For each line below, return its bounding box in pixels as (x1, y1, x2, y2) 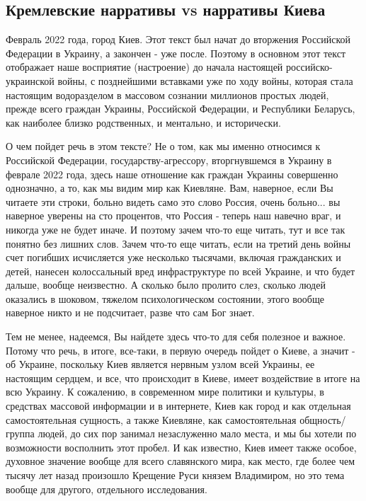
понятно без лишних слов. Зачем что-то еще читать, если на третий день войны (6, 236, 351, 250)
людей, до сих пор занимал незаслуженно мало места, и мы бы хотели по (38, 426, 357, 441)
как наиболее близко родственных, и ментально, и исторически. (6, 115, 281, 129)
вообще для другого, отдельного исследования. (6, 481, 207, 496)
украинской (6, 73, 55, 88)
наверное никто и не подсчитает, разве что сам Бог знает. (6, 305, 255, 320)
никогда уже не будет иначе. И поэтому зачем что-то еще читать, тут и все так (6, 221, 345, 236)
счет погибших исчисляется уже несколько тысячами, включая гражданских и (6, 250, 341, 265)
